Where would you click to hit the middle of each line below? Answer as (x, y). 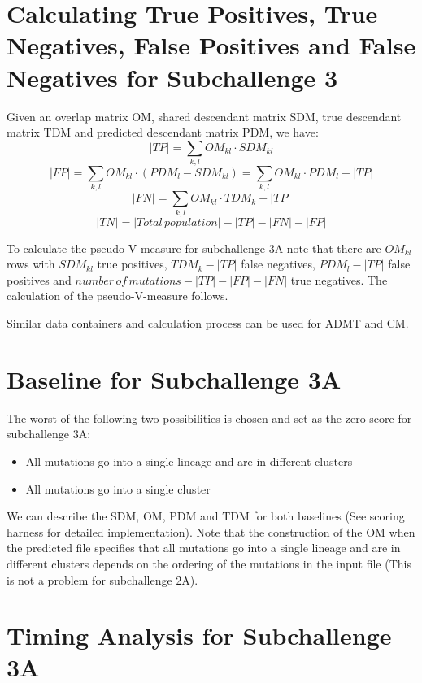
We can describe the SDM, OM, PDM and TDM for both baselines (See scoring (206, 516)
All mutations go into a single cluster (118, 488)
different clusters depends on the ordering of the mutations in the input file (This (209, 563)
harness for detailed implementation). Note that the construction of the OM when (211, 531)
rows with (31, 264)
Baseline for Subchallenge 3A (174, 378)
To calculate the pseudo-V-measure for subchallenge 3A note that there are (194, 248)
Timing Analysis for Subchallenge (199, 635)
